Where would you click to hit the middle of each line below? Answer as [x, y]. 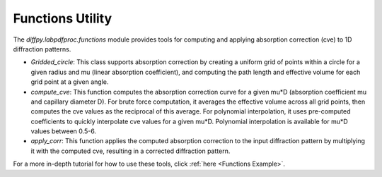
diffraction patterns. [42, 49]
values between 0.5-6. [64, 131]
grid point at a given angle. [70, 82]
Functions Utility [63, 18]
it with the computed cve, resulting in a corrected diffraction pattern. [131, 151]
